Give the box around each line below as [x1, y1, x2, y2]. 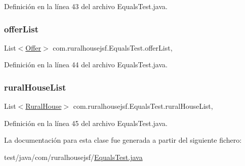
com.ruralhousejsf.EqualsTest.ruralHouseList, [73, 101, 213, 111]
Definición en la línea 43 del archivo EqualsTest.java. [4, 1, 168, 11]
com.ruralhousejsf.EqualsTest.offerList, [53, 42, 173, 53]
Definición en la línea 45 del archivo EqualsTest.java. [4, 117, 168, 128]
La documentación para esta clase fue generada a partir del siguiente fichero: [4, 135, 242, 145]
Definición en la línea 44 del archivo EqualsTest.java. [4, 59, 168, 70]
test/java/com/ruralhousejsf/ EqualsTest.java [4, 152, 143, 162]
